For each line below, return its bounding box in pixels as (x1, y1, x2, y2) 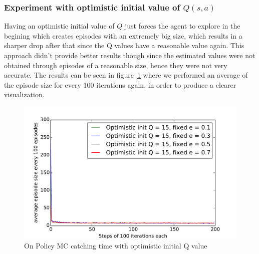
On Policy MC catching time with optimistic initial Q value (24, 240, 207, 251)
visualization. (4, 89, 45, 100)
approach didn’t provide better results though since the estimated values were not (4, 50, 255, 60)
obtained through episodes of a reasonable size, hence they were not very (4, 60, 227, 70)
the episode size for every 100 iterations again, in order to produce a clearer (4, 79, 236, 90)
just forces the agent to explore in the (125, 21, 240, 31)
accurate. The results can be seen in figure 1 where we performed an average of (4, 70, 248, 80)
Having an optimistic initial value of (4, 21, 115, 31)
